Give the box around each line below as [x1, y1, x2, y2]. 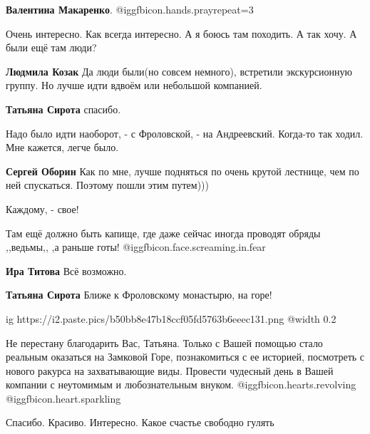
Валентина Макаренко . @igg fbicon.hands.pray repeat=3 [6, 2, 254, 16]
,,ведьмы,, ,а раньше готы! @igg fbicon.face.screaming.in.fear [6, 239, 266, 254]
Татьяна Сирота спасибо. [6, 101, 121, 116]
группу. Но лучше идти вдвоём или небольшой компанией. [6, 78, 262, 93]
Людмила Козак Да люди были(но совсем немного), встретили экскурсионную [6, 63, 352, 78]
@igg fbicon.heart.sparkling [6, 391, 121, 405]
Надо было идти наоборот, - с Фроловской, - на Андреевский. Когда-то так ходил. [6, 125, 364, 140]
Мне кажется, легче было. [6, 140, 119, 155]
